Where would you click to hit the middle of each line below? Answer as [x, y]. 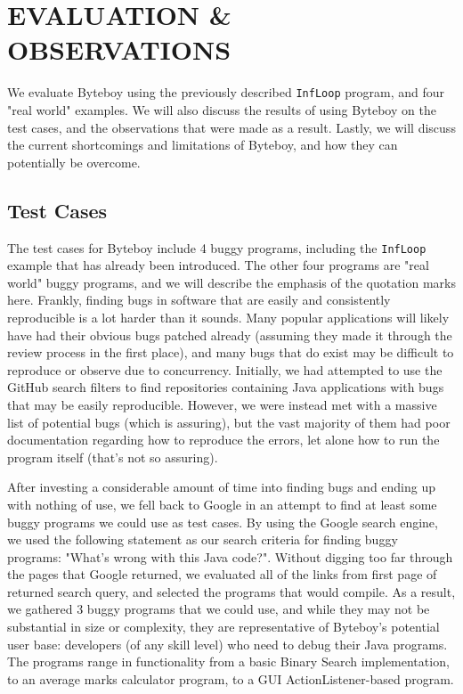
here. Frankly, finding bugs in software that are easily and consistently [199, 300]
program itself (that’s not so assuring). [113, 457]
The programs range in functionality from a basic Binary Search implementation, [228, 661]
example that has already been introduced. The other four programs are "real [218, 265]
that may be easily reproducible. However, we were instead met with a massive [222, 404]
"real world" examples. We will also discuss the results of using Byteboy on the [222, 109]
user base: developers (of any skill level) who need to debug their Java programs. [227, 644]
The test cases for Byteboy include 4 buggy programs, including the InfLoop [217, 247]
